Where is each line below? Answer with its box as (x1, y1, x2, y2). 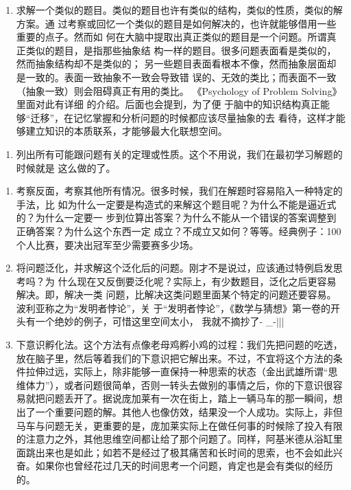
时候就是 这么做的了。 (16, 160, 116, 175)
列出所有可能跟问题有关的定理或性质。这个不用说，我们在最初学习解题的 (16, 146, 343, 161)
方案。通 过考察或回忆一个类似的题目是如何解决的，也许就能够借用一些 (16, 16, 337, 30)
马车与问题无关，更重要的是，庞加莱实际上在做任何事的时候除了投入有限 (16, 418, 343, 432)
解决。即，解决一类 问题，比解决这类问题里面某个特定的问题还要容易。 (16, 287, 337, 302)
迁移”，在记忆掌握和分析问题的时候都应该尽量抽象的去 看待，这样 (30, 110, 326, 124)
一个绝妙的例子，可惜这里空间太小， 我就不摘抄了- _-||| (35, 314, 285, 328)
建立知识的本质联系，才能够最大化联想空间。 (25, 124, 228, 138)
